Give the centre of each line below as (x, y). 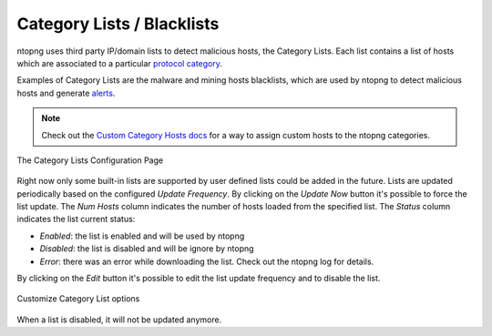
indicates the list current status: (76, 219)
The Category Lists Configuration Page (90, 160)
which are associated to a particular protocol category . (120, 63)
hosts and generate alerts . (66, 93)
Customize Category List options (78, 299)
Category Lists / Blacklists (118, 24)
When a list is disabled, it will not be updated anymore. (119, 320)
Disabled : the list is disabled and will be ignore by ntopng (147, 249)
